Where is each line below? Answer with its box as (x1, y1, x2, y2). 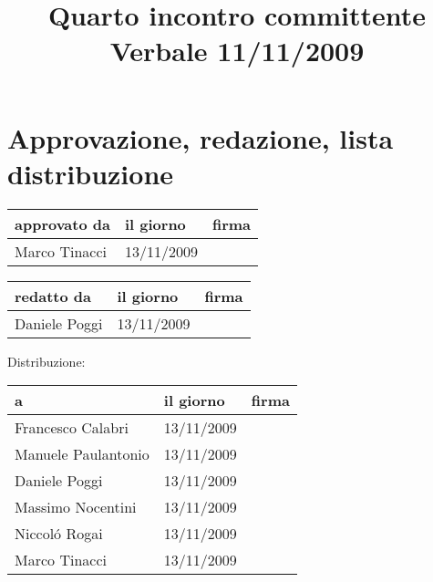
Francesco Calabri (15, 417, 129, 439)
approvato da (15, 213, 110, 234)
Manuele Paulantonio (15, 443, 149, 465)
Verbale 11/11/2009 (109, 32, 365, 69)
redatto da (15, 285, 91, 307)
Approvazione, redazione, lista (7, 119, 394, 156)
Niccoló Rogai (15, 523, 103, 545)
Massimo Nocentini (15, 496, 137, 518)
